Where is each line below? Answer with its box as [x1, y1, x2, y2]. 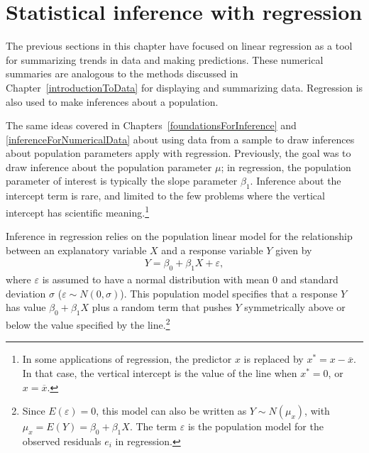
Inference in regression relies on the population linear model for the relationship [6, 229, 353, 244]
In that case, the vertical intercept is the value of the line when [22, 365, 297, 380]
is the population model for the [187, 419, 324, 434]
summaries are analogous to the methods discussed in [6, 66, 238, 81]
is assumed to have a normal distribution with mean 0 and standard [42, 272, 338, 287]
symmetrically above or [244, 300, 346, 315]
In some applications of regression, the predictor [22, 351, 232, 366]
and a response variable [161, 242, 263, 257]
